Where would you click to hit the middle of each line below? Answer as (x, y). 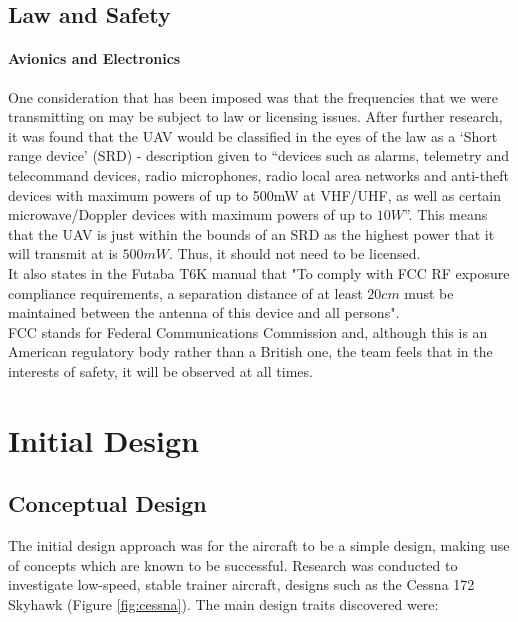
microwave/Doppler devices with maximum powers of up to (190, 214)
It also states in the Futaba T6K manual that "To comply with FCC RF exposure (259, 272)
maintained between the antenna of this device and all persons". (204, 312)
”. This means (445, 214)
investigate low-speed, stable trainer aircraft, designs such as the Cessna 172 (241, 584)
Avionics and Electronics (94, 58)
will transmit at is (63, 253)
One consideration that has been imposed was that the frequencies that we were (253, 96)
